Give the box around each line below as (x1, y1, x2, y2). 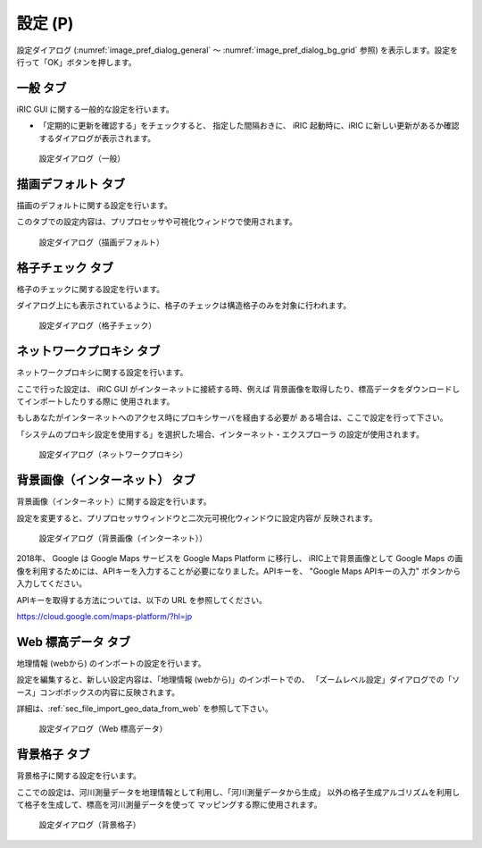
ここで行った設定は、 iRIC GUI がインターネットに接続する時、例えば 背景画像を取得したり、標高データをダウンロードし (16, 383, 461, 394)
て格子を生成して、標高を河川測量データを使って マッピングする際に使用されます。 (16, 800, 322, 810)
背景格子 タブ (16, 747, 90, 762)
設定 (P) (16, 13, 74, 33)
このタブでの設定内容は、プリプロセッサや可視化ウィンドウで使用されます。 (16, 216, 298, 227)
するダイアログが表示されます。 (38, 132, 156, 143)
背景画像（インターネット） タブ (16, 473, 195, 488)
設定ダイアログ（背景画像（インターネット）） (38, 533, 207, 543)
